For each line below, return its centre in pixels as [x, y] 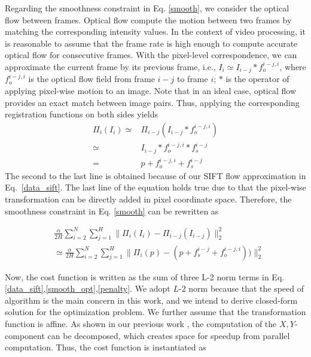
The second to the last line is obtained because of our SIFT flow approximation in [155, 175]
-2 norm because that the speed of [242, 288]
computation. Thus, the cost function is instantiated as [106, 347]
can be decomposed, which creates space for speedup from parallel [169, 335]
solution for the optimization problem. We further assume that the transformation [155, 312]
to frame [192, 79]
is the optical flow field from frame [92, 79]
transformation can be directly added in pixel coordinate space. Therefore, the [148, 199]
